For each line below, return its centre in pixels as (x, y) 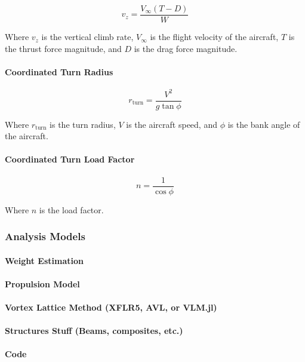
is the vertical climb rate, (87, 37)
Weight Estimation (44, 260)
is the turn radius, (83, 124)
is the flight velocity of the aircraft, (214, 37)
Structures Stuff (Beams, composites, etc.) (94, 331)
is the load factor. (71, 209)
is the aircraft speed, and (172, 124)
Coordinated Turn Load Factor (70, 159)
